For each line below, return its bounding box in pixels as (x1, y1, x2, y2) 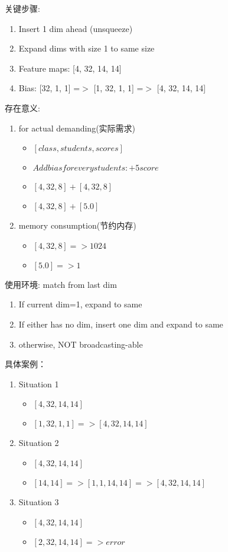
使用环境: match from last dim (5, 278, 117, 290)
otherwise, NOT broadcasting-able (18, 338, 143, 350)
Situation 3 (18, 495, 59, 508)
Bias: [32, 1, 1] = (18, 82, 80, 94)
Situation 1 (18, 377, 59, 390)
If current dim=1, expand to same (18, 298, 142, 310)
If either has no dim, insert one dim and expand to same (18, 317, 223, 330)
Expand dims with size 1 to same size (18, 42, 155, 54)
